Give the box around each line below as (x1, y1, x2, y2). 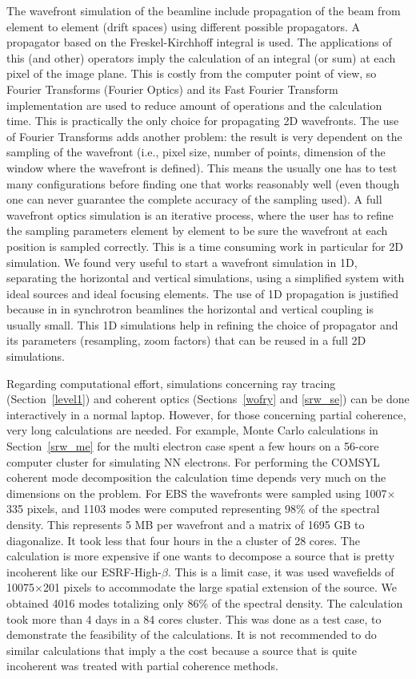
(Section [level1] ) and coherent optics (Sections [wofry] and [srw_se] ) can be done (6, 390, 410, 407)
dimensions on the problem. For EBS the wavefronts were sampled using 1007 (6, 484, 387, 501)
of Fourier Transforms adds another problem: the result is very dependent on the (6, 127, 402, 144)
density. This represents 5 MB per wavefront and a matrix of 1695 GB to (6, 516, 365, 532)
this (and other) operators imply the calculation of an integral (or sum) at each (6, 49, 396, 66)
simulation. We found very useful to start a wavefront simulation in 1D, (6, 253, 358, 270)
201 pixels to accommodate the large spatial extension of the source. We (42, 579, 398, 596)
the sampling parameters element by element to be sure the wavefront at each (6, 222, 388, 239)
